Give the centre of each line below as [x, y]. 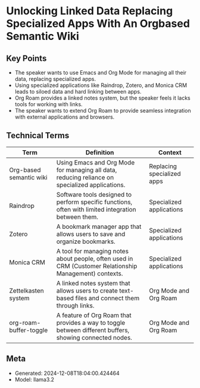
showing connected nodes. [94, 337]
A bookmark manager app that [99, 226]
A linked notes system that [93, 283]
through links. [75, 305]
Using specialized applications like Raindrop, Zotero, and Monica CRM [101, 85]
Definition [100, 152]
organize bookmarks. [86, 241]
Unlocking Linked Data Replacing [90, 11]
